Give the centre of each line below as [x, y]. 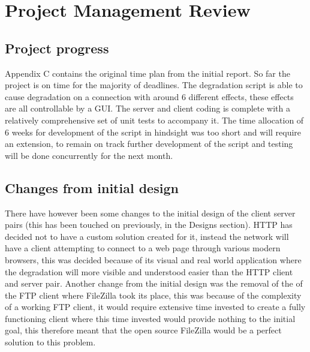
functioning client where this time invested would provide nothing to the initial [150, 318]
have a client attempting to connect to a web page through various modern [143, 248]
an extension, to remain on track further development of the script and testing [149, 144]
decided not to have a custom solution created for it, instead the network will [147, 236]
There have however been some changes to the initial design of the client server [150, 213]
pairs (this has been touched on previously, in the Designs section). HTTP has [149, 225]
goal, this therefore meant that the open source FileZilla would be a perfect [143, 330]
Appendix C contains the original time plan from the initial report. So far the [148, 73]
